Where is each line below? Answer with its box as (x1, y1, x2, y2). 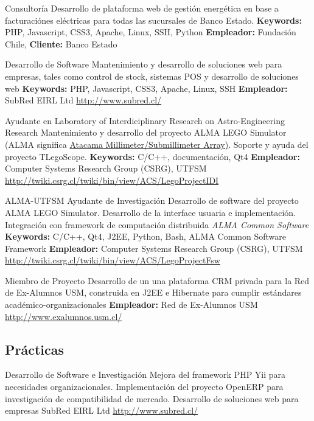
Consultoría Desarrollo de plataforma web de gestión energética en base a (5, 2, 279, 14)
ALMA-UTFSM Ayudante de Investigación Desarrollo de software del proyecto (5, 194, 299, 207)
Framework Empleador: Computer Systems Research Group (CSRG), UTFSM (5, 242, 303, 254)
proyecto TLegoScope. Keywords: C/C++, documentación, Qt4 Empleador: (5, 150, 300, 162)
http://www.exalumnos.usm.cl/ (5, 310, 122, 322)
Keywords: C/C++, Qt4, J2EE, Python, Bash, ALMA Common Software (5, 230, 286, 243)
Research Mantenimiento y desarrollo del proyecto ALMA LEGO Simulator (5, 126, 287, 139)
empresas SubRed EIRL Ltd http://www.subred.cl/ (5, 404, 198, 417)
